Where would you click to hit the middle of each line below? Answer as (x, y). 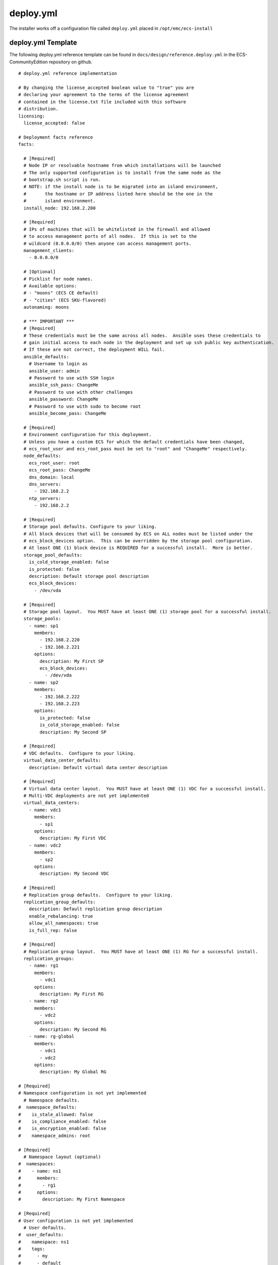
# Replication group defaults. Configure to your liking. (98, 895)
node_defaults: (42, 456)
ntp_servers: (45, 498)
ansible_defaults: (46, 356)
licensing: (32, 116)
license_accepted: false (54, 123)
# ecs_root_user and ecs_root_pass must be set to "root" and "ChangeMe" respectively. (135, 449)
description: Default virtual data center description (98, 767)
